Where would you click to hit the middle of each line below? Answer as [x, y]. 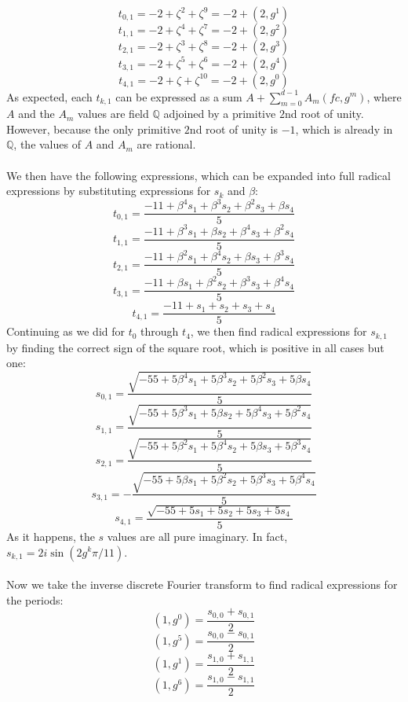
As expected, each [49, 96]
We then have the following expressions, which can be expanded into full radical [199, 175]
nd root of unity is [233, 129]
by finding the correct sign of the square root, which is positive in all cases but [195, 347]
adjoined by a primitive [220, 114]
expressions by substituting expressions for [109, 191]
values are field [113, 114]
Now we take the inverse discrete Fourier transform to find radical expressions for [202, 584]
